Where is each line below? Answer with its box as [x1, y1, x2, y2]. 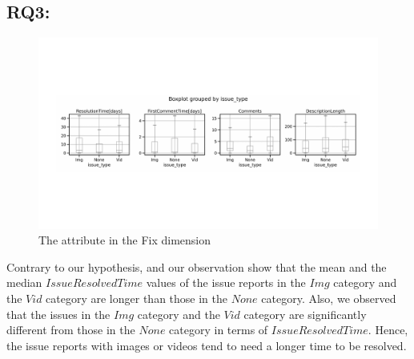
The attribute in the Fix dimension [38, 232, 211, 248]
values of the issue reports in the [146, 274, 306, 291]
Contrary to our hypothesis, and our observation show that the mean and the [6, 258, 387, 275]
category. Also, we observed [261, 290, 396, 307]
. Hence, [368, 321, 408, 338]
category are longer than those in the [46, 290, 227, 307]
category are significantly [243, 305, 367, 322]
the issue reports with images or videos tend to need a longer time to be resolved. [6, 337, 407, 353]
